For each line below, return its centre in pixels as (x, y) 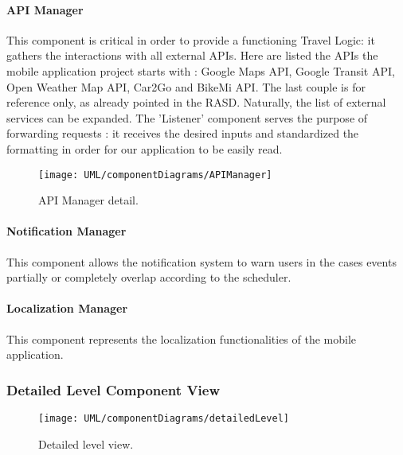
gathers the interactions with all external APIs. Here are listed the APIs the (192, 55)
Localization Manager (67, 308)
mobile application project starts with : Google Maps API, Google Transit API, (201, 70)
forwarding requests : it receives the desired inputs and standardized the (183, 133)
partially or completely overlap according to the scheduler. (149, 277)
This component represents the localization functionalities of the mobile (182, 338)
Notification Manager (67, 231)
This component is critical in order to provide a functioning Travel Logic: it (191, 39)
